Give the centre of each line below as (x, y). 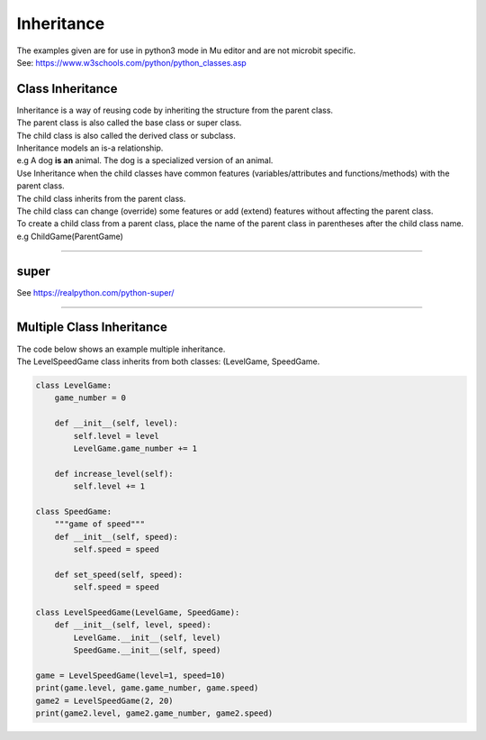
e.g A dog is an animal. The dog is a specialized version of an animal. (145, 160)
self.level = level (116, 436)
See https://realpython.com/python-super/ (95, 292)
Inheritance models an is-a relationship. (90, 148)
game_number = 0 (90, 398)
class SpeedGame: (74, 511)
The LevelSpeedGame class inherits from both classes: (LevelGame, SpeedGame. (168, 361)
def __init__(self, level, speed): (133, 625)
